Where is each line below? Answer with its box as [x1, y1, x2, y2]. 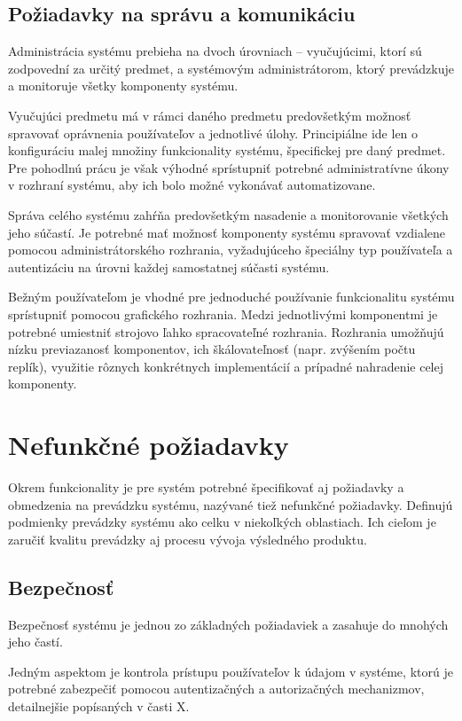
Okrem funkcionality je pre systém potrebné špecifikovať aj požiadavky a [8, 478, 404, 497]
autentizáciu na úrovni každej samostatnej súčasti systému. [8, 257, 330, 276]
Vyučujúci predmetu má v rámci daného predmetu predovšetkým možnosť [8, 106, 411, 124]
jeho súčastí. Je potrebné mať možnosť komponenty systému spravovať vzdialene [8, 223, 446, 241]
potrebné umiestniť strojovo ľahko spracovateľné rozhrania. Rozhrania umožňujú [8, 322, 444, 341]
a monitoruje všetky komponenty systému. [8, 76, 239, 95]
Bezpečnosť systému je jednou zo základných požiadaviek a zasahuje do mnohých [8, 615, 449, 633]
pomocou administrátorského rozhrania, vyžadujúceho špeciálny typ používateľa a [8, 240, 453, 259]
